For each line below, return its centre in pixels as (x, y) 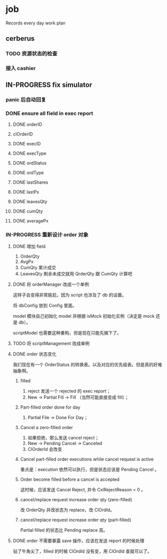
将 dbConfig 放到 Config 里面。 (45, 306)
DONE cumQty (28, 211)
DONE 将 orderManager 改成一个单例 (51, 284)
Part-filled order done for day (50, 407)
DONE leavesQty (30, 201)
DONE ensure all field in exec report (49, 113)
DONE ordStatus (30, 163)
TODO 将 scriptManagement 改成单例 (51, 343)
